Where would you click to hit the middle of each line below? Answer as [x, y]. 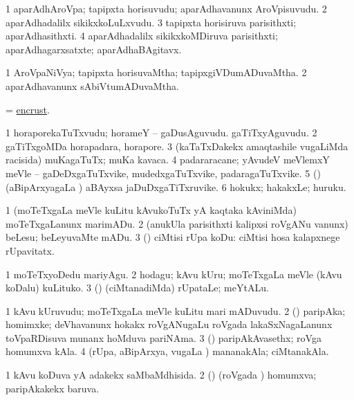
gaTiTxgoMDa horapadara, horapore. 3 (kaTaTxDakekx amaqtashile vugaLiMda [177, 146]
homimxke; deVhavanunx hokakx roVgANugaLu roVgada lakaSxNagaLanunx [169, 324]
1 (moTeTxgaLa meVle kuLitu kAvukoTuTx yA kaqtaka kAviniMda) [151, 210]
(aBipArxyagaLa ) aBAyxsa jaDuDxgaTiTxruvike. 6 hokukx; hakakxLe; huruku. [176, 187]
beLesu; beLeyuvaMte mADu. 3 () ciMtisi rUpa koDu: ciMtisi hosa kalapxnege [173, 237]
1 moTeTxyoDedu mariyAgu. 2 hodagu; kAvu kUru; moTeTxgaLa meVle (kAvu [174, 274]
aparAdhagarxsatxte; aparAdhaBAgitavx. [94, 49]
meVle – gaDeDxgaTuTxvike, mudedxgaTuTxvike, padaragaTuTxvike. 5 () [163, 173]
